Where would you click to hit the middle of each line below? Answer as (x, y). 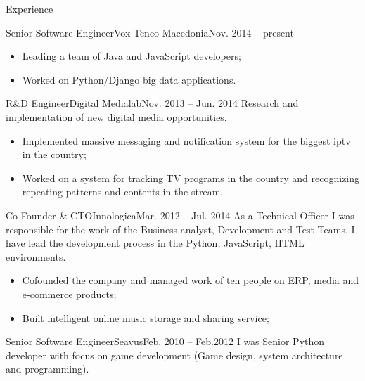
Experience (30, 8)
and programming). (47, 369)
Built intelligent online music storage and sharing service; (146, 317)
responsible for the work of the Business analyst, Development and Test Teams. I (180, 229)
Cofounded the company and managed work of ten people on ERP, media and (191, 280)
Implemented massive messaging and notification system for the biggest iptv (186, 140)
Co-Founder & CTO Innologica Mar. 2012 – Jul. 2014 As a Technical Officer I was (180, 215)
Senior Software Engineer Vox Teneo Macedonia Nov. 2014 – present (150, 32)
